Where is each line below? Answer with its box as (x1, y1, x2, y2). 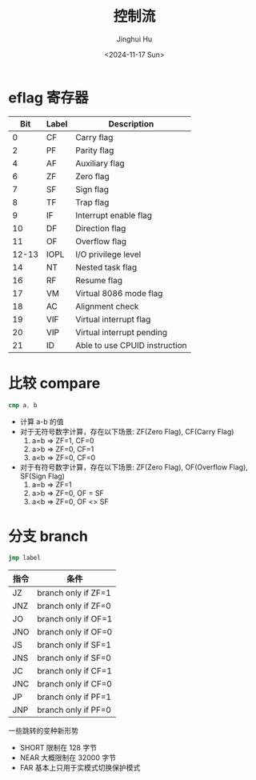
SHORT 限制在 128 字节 (19, 743, 98, 753)
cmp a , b (8, 401, 38, 409)
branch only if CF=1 (37, 666, 112, 677)
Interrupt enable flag (75, 210, 153, 221)
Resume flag (75, 274, 122, 286)
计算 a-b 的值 (19, 417, 64, 426)
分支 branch (8, 527, 88, 545)
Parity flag (75, 145, 114, 156)
